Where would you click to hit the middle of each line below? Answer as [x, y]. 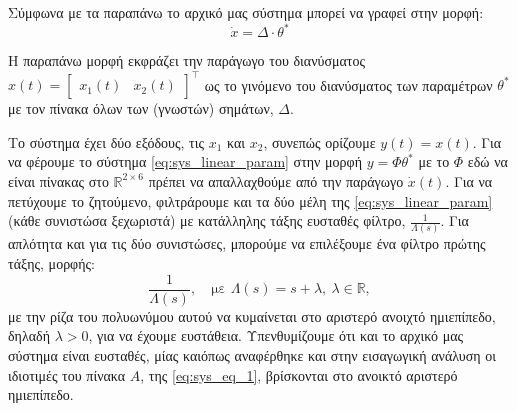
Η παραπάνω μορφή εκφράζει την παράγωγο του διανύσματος [187, 60]
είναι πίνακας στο [58, 180]
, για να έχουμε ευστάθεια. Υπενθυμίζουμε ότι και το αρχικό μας [276, 335]
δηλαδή [29, 335]
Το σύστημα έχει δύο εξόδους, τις [106, 141]
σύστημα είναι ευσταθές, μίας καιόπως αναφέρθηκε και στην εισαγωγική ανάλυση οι [252, 354]
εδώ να [487, 161]
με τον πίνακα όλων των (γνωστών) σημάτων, [141, 108]
